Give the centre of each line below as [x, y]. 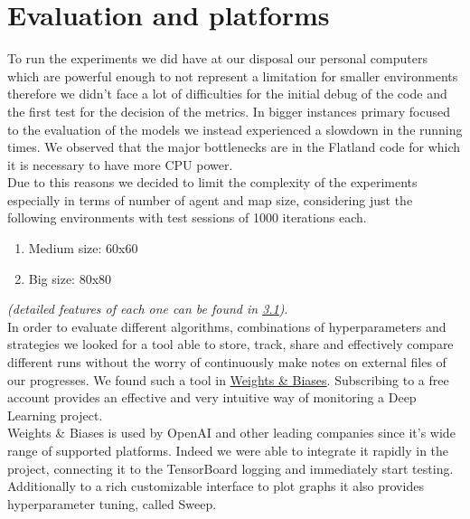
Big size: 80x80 [70, 278]
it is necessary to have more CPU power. [120, 164]
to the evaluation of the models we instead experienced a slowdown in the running [235, 129]
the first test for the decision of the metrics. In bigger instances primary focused [229, 111]
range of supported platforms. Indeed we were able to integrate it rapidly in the [228, 450]
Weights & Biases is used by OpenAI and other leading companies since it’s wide [231, 433]
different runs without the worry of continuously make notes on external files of [227, 362]
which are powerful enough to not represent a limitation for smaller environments [233, 75]
